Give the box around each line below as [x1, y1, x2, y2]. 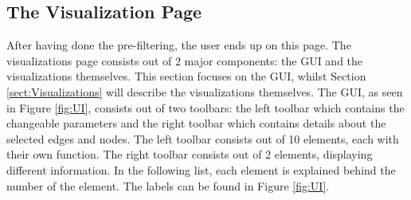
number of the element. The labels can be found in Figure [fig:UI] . [6, 177, 330, 194]
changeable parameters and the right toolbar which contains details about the [6, 115, 386, 131]
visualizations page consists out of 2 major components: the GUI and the [6, 52, 363, 69]
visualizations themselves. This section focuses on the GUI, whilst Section [6, 68, 366, 84]
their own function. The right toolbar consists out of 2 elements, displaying [6, 146, 373, 163]
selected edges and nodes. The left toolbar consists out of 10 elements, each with [6, 130, 399, 147]
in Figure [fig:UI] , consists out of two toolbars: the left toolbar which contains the [6, 99, 405, 116]
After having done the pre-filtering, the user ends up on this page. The [6, 37, 351, 53]
